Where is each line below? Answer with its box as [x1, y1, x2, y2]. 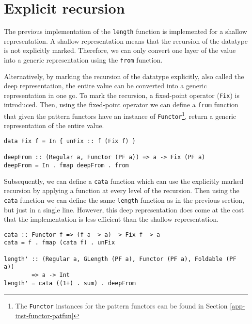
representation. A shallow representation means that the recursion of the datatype [4, 35, 248, 46]
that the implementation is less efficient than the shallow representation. [4, 214, 219, 224]
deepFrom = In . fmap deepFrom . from [4, 162, 129, 169]
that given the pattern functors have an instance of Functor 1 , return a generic [4, 110, 236, 121]
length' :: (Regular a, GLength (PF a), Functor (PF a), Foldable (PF [4, 255, 236, 262]
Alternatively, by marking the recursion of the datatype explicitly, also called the [4, 71, 244, 81]
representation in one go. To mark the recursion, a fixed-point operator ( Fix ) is [4, 90, 239, 100]
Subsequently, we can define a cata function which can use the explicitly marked [4, 176, 244, 186]
